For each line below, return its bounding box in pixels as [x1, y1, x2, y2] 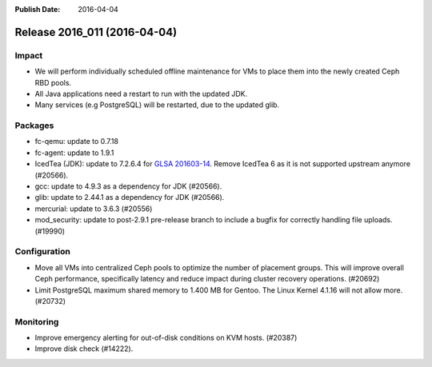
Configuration [14, 246, 71, 257]
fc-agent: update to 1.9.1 [34, 148, 114, 158]
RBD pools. [34, 78, 72, 87]
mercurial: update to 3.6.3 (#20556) [34, 204, 153, 213]
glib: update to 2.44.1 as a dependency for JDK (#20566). [34, 193, 225, 202]
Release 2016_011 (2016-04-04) [14, 25, 178, 39]
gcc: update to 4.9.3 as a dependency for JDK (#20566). [34, 182, 222, 191]
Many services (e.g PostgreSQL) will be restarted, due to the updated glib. [34, 100, 280, 110]
